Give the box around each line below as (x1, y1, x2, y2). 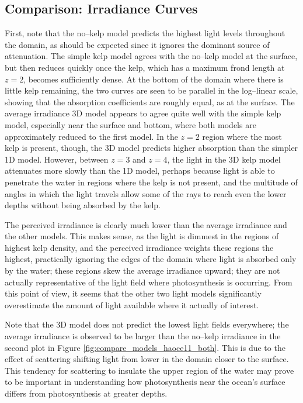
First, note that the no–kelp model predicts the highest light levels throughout (5, 27, 285, 39)
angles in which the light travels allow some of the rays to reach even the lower (5, 187, 287, 199)
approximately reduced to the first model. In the (5, 130, 178, 142)
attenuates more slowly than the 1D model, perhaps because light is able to (5, 164, 275, 177)
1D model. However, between (5, 153, 109, 165)
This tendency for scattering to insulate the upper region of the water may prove (5, 364, 294, 376)
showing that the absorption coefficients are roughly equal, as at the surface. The (5, 95, 295, 108)
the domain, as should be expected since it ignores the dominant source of (5, 38, 270, 50)
